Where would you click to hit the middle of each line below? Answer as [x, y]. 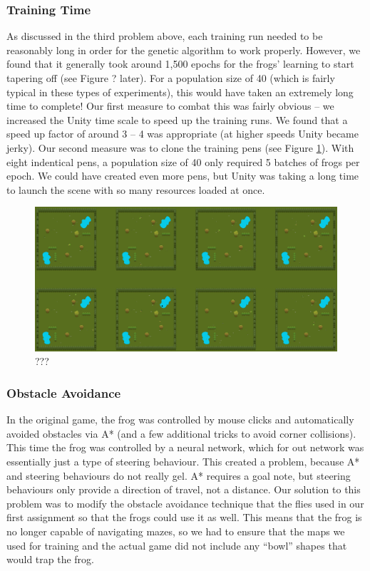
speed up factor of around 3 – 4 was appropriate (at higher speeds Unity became [183, 134]
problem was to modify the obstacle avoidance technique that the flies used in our [185, 503]
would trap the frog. [50, 559]
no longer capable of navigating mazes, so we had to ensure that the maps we [176, 531]
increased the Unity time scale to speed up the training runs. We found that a [177, 119]
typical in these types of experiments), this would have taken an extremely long [180, 92]
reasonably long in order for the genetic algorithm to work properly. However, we [184, 50]
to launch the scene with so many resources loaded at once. [136, 189]
